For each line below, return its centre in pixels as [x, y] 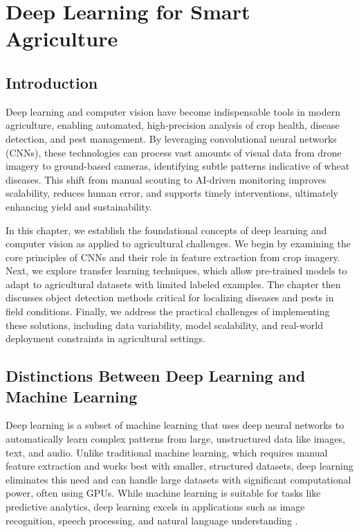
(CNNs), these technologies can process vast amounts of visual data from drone [174, 152]
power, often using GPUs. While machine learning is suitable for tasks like [163, 493]
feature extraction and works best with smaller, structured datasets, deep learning [179, 466]
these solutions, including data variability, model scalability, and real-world [164, 325]
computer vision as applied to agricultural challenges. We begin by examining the [178, 243]
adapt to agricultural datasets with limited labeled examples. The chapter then [173, 284]
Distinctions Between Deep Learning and [156, 376]
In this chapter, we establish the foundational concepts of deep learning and [166, 230]
